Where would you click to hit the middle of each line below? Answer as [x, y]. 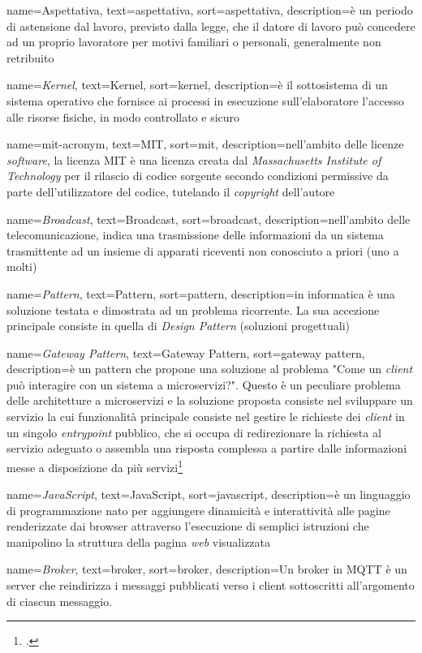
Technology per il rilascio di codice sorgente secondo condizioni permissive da [198, 176]
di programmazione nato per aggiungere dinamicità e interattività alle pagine [198, 510]
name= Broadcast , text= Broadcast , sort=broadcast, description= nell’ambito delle [209, 219]
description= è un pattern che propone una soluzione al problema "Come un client [210, 369]
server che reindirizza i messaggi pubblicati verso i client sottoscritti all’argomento [211, 585]
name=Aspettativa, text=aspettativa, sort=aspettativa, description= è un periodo [210, 10]
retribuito [30, 57]
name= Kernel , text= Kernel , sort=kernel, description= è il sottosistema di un [197, 85]
